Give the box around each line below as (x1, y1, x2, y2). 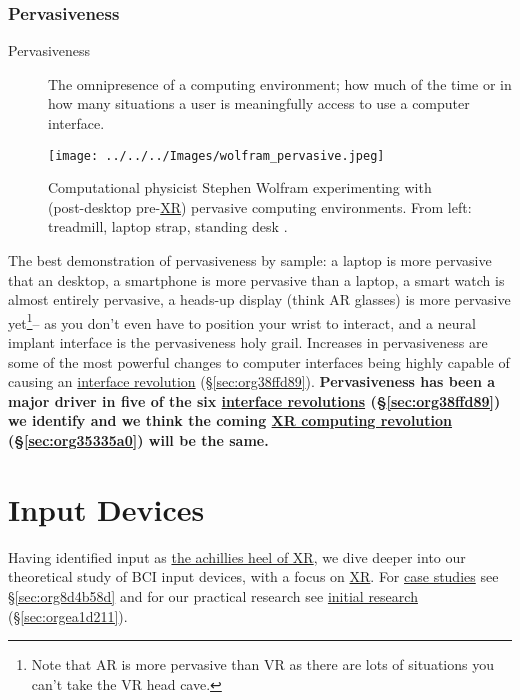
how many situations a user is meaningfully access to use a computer (48, 93, 470, 114)
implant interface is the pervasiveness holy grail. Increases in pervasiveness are (8, 332, 488, 353)
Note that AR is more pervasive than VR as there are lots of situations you (31, 654, 494, 675)
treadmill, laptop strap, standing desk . (48, 216, 288, 237)
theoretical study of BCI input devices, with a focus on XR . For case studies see (8, 566, 499, 587)
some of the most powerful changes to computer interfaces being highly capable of (8, 351, 510, 372)
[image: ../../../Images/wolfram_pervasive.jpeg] (48, 148, 385, 163)
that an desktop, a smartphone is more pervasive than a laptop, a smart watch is (8, 269, 505, 290)
